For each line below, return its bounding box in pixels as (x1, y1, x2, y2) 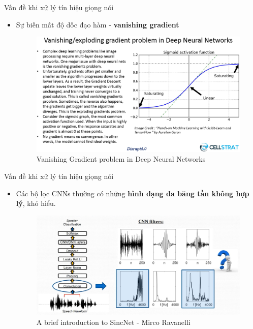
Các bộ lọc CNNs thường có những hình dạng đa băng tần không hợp (16, 188, 249, 198)
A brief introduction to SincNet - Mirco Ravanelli (36, 317, 191, 327)
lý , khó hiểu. (16, 198, 56, 208)
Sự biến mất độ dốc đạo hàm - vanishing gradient (16, 19, 179, 29)
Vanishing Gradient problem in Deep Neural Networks (36, 154, 206, 164)
